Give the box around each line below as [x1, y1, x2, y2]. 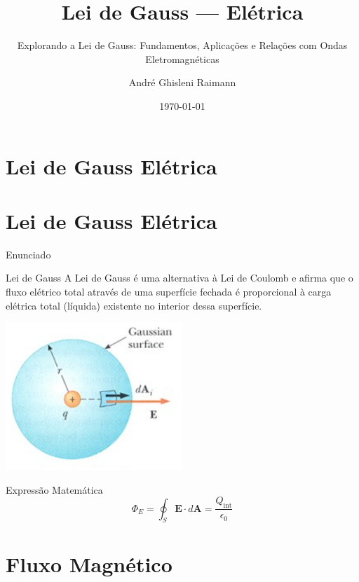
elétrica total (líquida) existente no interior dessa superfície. [6, 298, 262, 312]
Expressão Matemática [6, 482, 103, 497]
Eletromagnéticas [145, 51, 219, 66]
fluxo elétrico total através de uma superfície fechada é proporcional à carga [6, 284, 332, 298]
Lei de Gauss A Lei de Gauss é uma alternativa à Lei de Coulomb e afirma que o [6, 270, 353, 285]
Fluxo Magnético [6, 549, 172, 578]
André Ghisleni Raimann [128, 75, 236, 90]
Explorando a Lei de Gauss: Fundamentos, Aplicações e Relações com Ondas [17, 38, 348, 53]
